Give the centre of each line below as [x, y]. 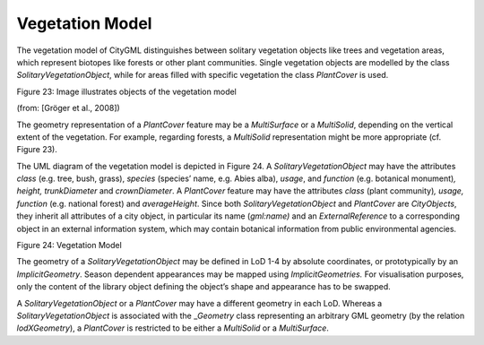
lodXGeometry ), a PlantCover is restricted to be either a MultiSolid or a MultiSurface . [173, 328]
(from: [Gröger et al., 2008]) [68, 108]
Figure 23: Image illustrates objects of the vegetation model [126, 91]
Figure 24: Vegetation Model [69, 246]
